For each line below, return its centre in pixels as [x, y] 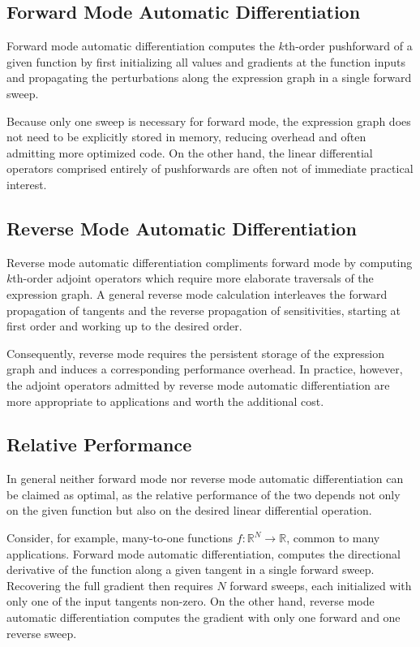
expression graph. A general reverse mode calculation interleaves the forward [197, 293]
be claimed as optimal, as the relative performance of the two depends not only [204, 494]
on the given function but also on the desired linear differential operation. [189, 510]
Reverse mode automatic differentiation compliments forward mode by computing [210, 262]
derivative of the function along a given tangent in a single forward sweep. [191, 569]
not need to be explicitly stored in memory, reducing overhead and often [186, 137]
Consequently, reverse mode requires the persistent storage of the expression [195, 353]
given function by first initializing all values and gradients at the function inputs [206, 61]
